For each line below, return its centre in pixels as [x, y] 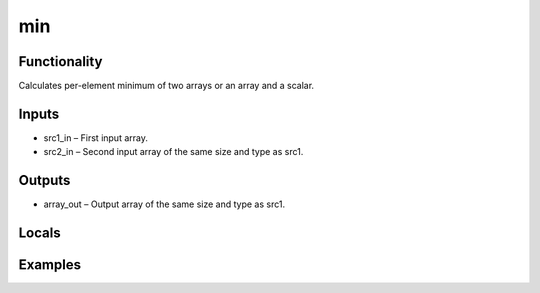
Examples [50, 265]
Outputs [44, 180]
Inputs [39, 113]
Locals [39, 233]
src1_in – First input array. [96, 137]
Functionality [60, 61]
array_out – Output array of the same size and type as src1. [164, 204]
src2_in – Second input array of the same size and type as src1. [173, 152]
